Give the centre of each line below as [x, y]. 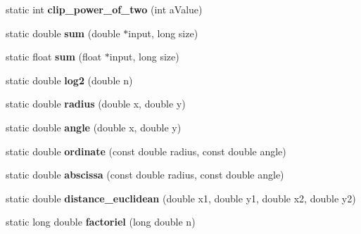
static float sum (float [54, 57]
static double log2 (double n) [69, 80]
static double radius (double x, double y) [96, 104]
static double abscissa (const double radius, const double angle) [145, 175]
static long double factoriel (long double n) [101, 222]
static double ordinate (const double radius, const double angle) [146, 151]
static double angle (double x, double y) [94, 127]
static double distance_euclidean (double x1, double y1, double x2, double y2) [181, 198]
